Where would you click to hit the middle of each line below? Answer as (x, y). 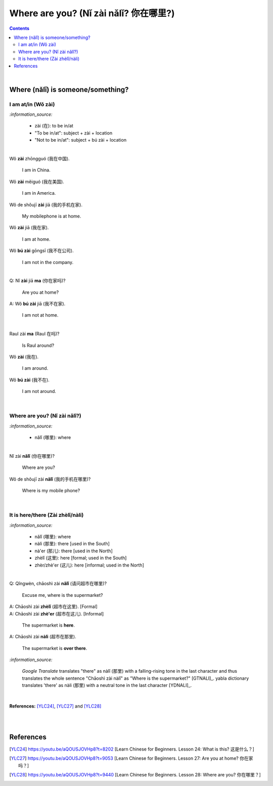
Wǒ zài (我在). (24, 357)
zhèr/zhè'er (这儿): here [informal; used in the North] (89, 565)
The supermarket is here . (49, 625)
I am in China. (36, 170)
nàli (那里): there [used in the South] (72, 544)
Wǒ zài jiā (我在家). (29, 228)
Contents (19, 28)
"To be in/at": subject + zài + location (74, 133)
